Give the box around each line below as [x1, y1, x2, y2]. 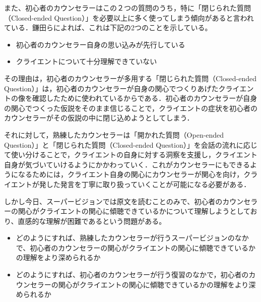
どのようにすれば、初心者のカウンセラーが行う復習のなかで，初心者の [16, 269, 249, 280]
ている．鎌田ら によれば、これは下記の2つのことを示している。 [4, 22, 212, 33]
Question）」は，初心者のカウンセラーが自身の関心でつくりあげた [4, 83, 219, 93]
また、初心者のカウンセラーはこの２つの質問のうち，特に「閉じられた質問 [4, 3, 251, 13]
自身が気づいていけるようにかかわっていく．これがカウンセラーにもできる [4, 159, 250, 169]
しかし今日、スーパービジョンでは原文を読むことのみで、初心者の [4, 196, 223, 206]
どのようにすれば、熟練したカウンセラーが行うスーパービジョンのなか [16, 232, 249, 243]
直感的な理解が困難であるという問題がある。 [18, 215, 166, 226]
